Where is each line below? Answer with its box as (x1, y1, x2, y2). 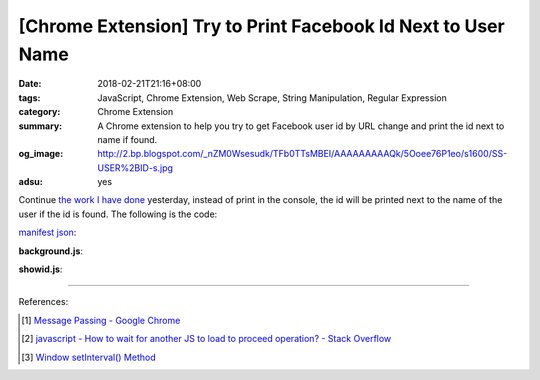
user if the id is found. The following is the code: (18, 208, 218, 220)
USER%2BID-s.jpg (97, 161, 174, 174)
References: (18, 296, 69, 308)
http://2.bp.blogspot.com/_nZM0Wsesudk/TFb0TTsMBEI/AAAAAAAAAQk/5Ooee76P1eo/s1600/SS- (97, 148, 508, 160)
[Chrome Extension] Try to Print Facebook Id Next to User (18, 15, 505, 37)
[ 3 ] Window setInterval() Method (21, 351, 156, 363)
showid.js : (18, 263, 63, 275)
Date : (18, 78, 42, 90)
